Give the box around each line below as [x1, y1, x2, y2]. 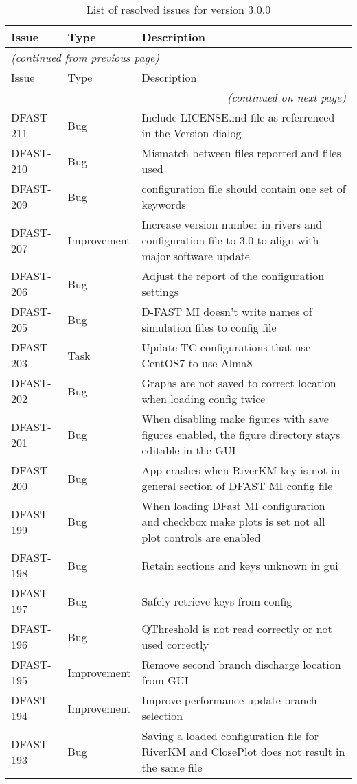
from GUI [141, 672, 189, 688]
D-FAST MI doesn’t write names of [141, 303, 312, 319]
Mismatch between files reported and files [141, 145, 341, 161]
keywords [141, 196, 186, 212]
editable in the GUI [141, 442, 236, 458]
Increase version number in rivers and [141, 216, 323, 232]
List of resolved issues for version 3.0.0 [86, 1, 271, 17]
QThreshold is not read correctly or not [141, 621, 332, 636]
